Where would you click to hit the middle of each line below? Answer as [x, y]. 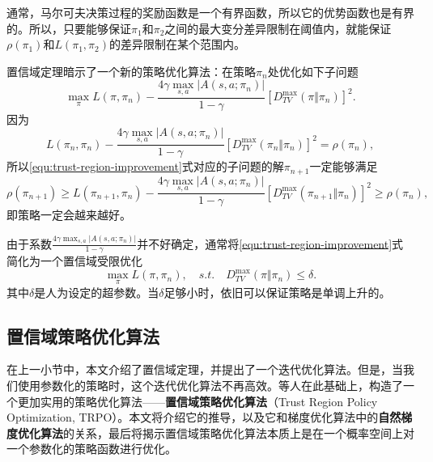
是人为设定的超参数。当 [97, 292]
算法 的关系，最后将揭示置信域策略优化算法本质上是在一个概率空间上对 [227, 432]
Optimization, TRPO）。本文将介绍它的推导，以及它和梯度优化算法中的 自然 [204, 417]
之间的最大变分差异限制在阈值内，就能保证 [278, 28]
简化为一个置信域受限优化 [74, 261]
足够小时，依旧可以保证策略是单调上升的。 [277, 292]
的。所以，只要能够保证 [69, 28]
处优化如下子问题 [313, 71]
